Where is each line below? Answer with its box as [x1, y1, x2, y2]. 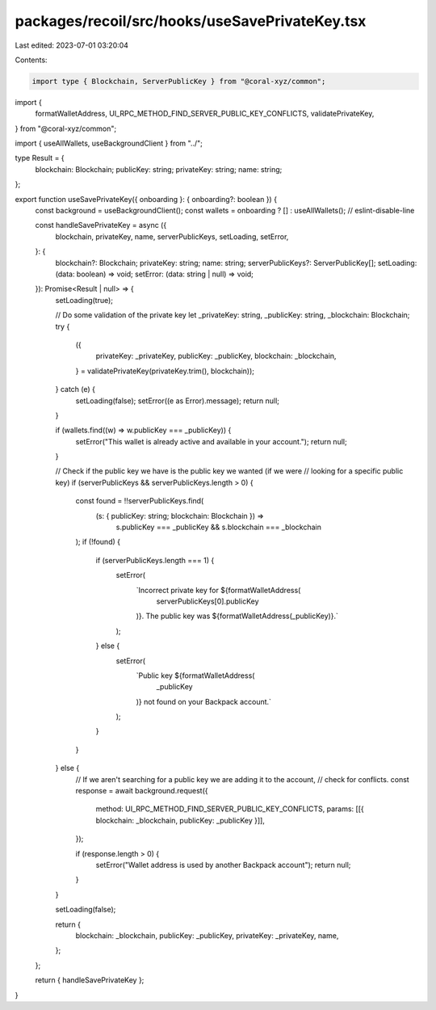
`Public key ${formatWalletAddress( [136, 671, 255, 680]
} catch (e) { [55, 385, 96, 394]
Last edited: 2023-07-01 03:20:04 [15, 40, 129, 50]
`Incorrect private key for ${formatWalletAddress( [136, 585, 301, 595]
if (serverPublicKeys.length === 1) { [95, 555, 215, 565]
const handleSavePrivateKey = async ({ [35, 221, 167, 230]
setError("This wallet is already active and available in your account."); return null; [75, 436, 347, 446]
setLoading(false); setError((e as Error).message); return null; [75, 396, 280, 406]
